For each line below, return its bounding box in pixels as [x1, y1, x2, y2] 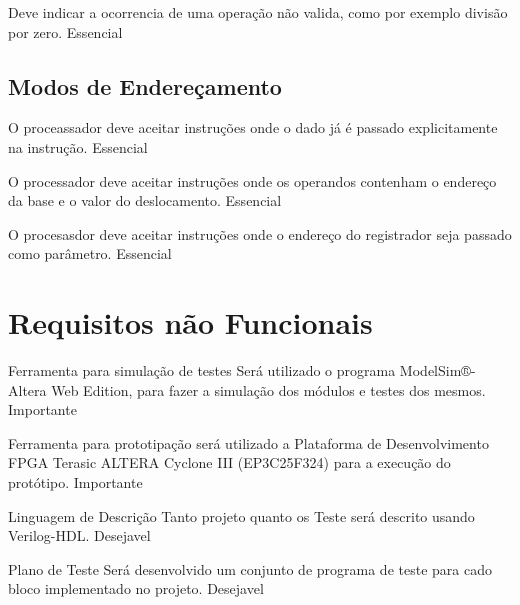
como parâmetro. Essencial [8, 243, 172, 264]
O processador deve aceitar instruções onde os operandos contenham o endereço [8, 170, 497, 191]
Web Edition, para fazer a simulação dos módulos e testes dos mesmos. [51, 379, 486, 400]
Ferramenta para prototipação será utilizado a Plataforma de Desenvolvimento [8, 432, 489, 453]
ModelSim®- [399, 360, 476, 381]
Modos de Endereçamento [8, 70, 282, 101]
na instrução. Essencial [8, 136, 148, 157]
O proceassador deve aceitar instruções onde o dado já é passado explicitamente [8, 117, 498, 138]
